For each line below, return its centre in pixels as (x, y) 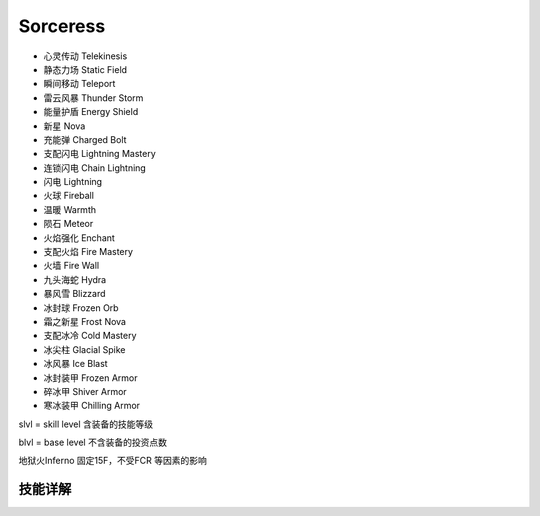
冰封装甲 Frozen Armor (90, 377)
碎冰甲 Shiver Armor (85, 391)
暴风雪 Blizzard (74, 294)
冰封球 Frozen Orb (81, 307)
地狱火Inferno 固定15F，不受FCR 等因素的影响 (112, 461)
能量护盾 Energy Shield (91, 112)
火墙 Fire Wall (71, 266)
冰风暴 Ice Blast (76, 364)
